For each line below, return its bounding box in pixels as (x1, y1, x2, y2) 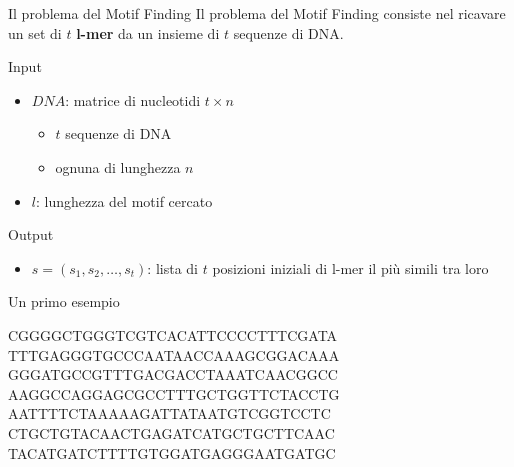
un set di (8, 22, 62, 43)
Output (8, 224, 54, 245)
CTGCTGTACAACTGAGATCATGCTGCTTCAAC (8, 422, 335, 443)
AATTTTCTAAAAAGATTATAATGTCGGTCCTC (8, 403, 331, 424)
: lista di (147, 257, 198, 278)
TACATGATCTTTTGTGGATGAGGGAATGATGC (8, 442, 336, 463)
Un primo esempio (8, 291, 120, 312)
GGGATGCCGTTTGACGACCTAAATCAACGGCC (8, 364, 338, 385)
